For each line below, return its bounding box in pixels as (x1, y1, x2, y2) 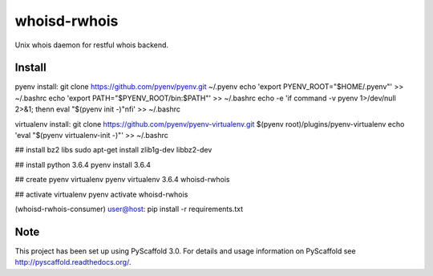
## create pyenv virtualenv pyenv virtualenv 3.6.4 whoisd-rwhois (14, 175, 230, 185)
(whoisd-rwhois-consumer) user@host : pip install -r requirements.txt (14, 204, 244, 213)
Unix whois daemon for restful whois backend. (14, 40, 168, 50)
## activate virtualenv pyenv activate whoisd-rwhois (14, 189, 188, 199)
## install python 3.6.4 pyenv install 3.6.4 (14, 160, 152, 169)
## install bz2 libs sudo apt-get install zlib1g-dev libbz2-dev (14, 145, 212, 155)
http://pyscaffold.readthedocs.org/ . (14, 258, 132, 267)
